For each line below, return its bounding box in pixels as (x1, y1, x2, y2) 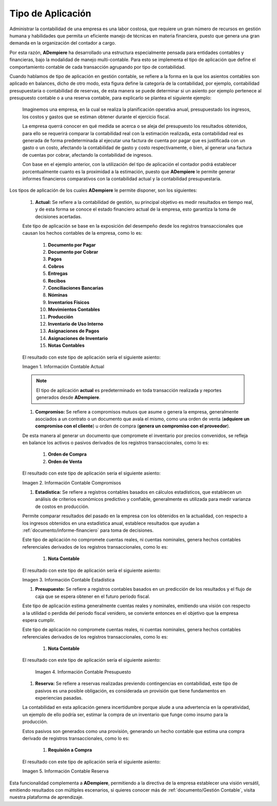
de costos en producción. (35, 503, 89, 510)
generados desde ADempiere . (36, 395, 101, 401)
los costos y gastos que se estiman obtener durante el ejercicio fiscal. (22, 114, 170, 120)
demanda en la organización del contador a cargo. (9, 40, 116, 46)
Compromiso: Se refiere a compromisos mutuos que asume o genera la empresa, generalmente (35, 408, 239, 415)
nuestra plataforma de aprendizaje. (9, 794, 84, 800)
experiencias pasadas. (35, 695, 83, 701)
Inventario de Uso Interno (48, 321, 104, 327)
